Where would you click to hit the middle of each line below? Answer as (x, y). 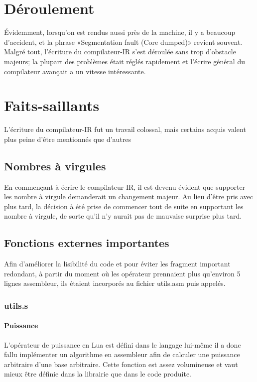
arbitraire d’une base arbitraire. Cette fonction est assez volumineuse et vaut (121, 364)
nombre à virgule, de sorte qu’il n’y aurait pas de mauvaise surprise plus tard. (123, 216)
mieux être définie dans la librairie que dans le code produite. (98, 374)
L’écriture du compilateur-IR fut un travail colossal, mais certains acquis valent (125, 129)
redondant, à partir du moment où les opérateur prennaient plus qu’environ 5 (122, 273)
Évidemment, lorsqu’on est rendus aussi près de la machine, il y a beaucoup (120, 32)
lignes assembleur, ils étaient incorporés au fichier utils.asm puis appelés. (115, 283)
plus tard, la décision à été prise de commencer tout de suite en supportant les (124, 206)
